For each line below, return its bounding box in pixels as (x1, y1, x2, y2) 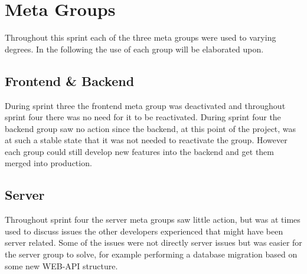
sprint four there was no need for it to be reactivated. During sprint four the (5, 111, 281, 123)
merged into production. (5, 157, 92, 169)
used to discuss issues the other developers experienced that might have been (5, 225, 283, 237)
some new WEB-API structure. (5, 259, 118, 272)
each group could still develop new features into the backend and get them (5, 145, 274, 157)
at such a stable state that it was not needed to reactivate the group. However (5, 134, 288, 146)
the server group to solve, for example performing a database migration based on (5, 248, 298, 260)
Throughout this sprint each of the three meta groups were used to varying (5, 31, 276, 44)
